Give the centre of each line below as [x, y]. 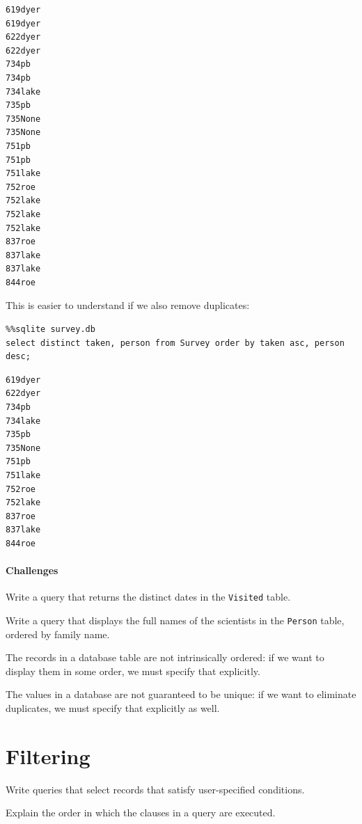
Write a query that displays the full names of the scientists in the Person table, [175, 620]
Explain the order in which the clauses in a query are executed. [141, 813]
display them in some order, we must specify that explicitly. [133, 671]
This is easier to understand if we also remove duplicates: [128, 305]
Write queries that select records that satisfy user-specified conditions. [155, 789]
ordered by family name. [58, 634]
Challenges [32, 570]
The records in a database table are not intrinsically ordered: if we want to [165, 657]
